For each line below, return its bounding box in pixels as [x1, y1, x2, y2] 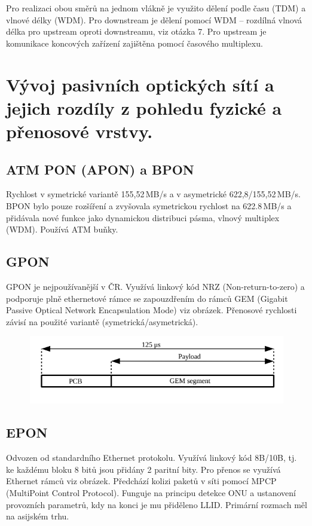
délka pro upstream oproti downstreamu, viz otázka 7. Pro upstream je [6, 25, 267, 38]
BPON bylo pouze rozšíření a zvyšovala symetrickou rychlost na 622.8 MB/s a [6, 199, 292, 212]
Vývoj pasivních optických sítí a [6, 72, 274, 96]
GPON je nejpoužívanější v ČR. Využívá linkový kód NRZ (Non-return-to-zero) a [6, 280, 305, 292]
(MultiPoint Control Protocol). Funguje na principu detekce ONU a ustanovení [6, 486, 296, 499]
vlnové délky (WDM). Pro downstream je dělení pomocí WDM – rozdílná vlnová [6, 13, 302, 26]
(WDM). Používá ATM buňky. [6, 223, 118, 236]
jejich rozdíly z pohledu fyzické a [6, 95, 282, 120]
